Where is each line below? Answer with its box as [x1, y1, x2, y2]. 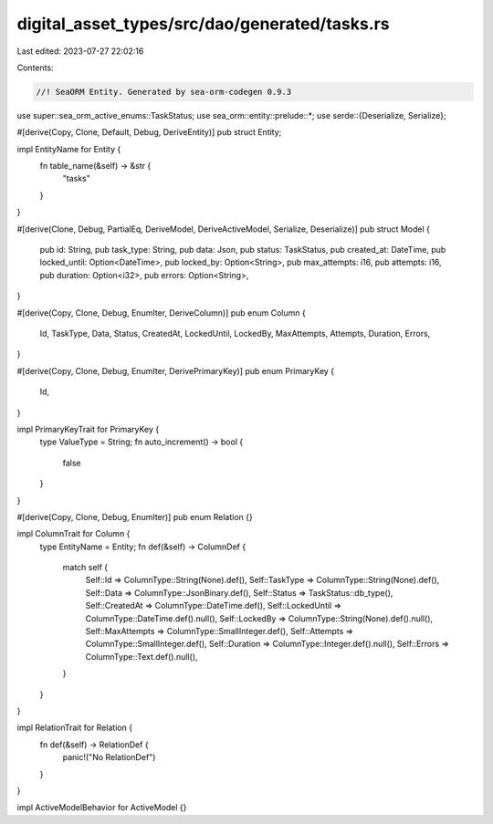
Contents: [16, 62, 54, 73]
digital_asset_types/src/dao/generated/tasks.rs [16, 14, 390, 34]
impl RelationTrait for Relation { [16, 722, 132, 734]
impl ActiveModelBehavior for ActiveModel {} [16, 802, 187, 813]
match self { [62, 562, 109, 573]
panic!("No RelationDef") [62, 752, 156, 763]
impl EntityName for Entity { [16, 143, 121, 154]
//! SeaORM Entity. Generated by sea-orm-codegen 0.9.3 [36, 87, 292, 97]
